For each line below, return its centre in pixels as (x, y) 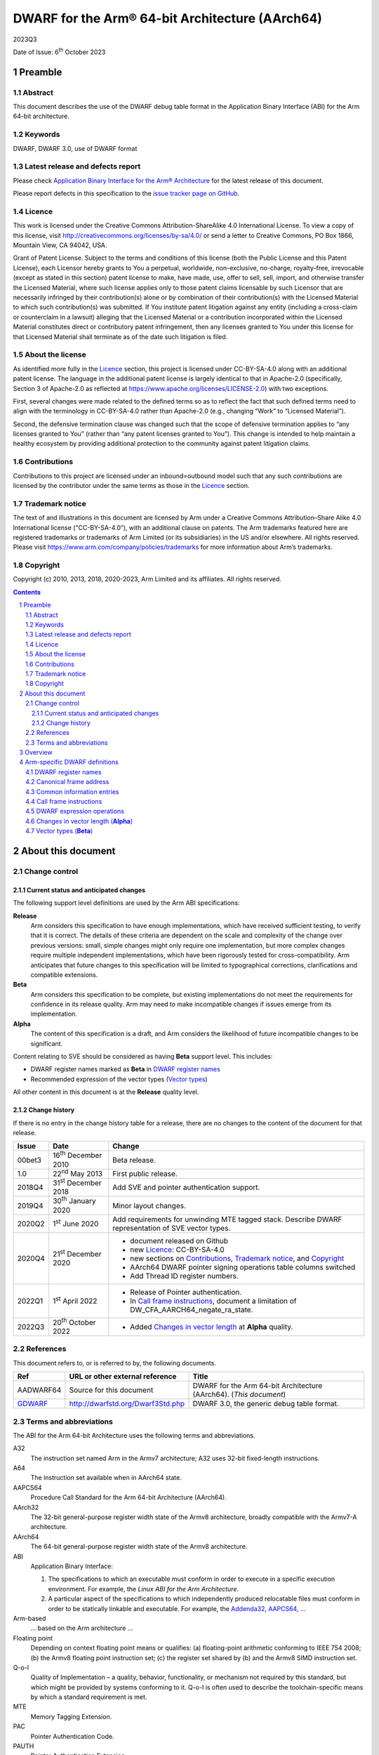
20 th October (74, 1322)
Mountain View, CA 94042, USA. (60, 245)
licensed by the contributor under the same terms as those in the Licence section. (131, 485)
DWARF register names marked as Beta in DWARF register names (125, 1069)
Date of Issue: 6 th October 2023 (59, 51)
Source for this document (111, 1390)
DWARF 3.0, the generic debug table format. (266, 1404)
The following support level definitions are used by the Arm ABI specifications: (126, 903)
